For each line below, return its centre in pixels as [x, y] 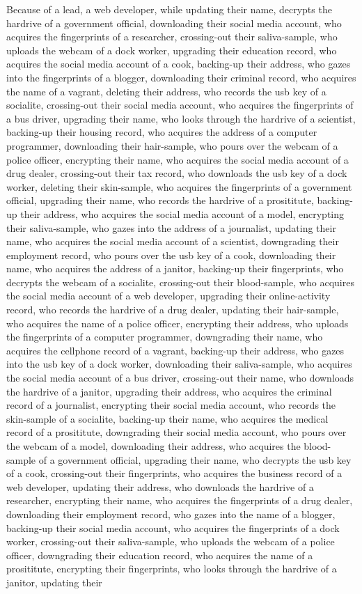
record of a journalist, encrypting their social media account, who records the [171, 405]
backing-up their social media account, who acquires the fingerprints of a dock [173, 527]
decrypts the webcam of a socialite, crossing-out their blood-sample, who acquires [180, 282]
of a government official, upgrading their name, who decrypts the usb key [195, 459]
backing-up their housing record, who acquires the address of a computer [162, 132]
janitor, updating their [54, 582]
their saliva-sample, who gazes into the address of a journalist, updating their [171, 227]
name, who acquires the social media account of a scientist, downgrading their [173, 241]
